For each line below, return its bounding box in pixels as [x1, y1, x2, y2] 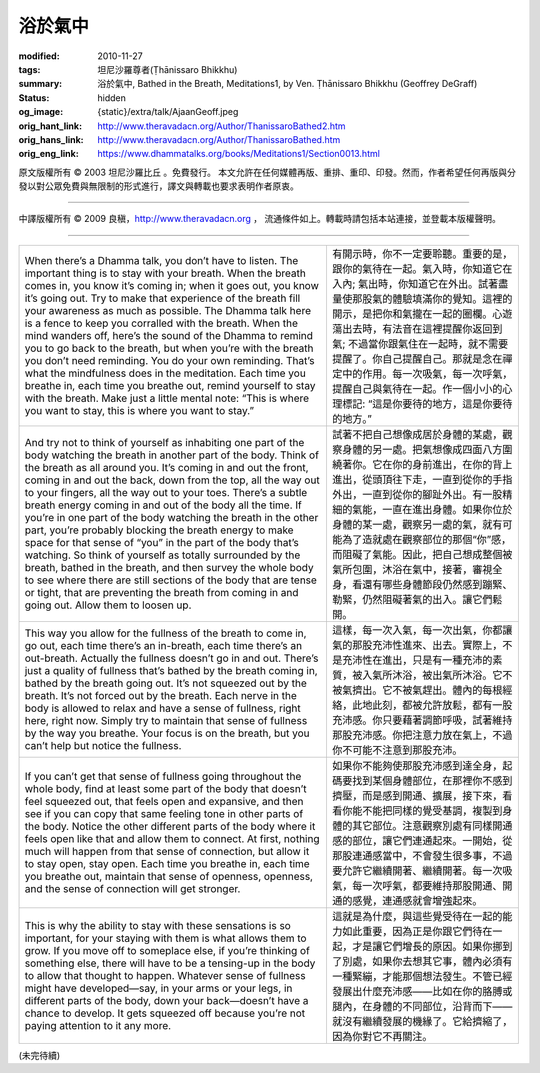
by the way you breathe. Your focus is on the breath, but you [24, 726, 310, 740]
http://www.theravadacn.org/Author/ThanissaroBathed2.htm [97, 120, 346, 132]
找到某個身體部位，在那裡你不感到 [351, 773, 513, 787]
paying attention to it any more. [24, 1018, 172, 1032]
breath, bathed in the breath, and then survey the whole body [24, 560, 314, 574]
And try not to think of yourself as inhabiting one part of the [24, 435, 305, 449]
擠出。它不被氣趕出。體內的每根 [351, 683, 503, 697]
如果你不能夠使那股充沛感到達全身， [331, 758, 503, 772]
